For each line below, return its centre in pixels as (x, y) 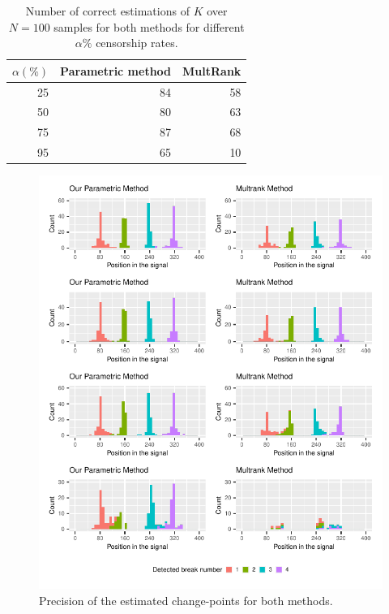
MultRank (212, 70)
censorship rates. (137, 43)
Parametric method (116, 70)
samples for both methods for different (149, 26)
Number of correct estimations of (107, 11)
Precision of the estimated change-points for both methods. (186, 600)
